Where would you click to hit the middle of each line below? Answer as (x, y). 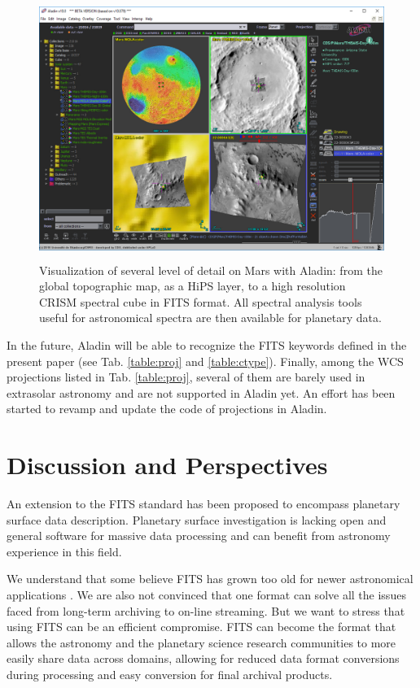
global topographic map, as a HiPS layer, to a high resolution (192, 286)
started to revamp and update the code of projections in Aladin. (167, 409)
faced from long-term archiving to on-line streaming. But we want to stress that (206, 610)
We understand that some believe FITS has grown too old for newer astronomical (210, 579)
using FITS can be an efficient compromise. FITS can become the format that (201, 627)
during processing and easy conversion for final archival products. (170, 674)
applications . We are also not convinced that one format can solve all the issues (206, 595)
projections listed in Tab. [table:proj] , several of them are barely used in (186, 377)
